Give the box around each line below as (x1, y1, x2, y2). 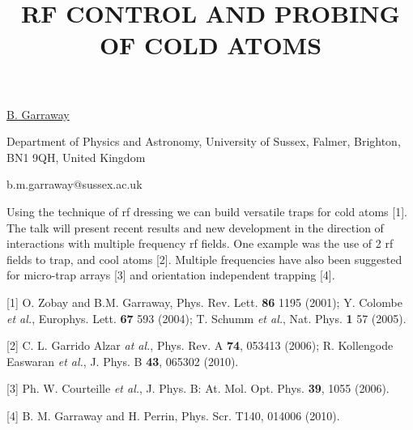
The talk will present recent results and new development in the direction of (6, 219, 384, 236)
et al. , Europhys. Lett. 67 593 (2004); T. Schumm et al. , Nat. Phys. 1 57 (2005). (6, 309, 407, 326)
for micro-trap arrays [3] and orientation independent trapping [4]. (6, 266, 335, 283)
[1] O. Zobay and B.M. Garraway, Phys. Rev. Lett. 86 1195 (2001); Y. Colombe (6, 293, 402, 310)
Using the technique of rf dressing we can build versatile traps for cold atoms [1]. (6, 202, 407, 219)
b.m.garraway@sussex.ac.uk (6, 176, 143, 193)
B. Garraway (6, 105, 70, 122)
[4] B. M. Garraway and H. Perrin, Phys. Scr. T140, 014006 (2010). (6, 407, 340, 424)
